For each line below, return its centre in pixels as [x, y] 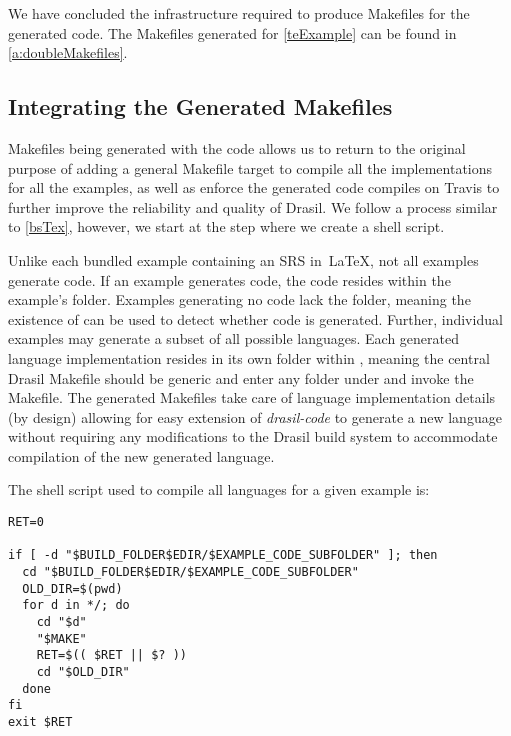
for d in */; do [76, 605]
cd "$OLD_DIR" [83, 671]
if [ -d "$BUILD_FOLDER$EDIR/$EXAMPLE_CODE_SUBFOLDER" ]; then [223, 555]
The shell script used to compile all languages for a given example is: [219, 489]
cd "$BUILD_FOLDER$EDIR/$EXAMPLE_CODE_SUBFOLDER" [190, 572]
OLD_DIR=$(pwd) [72, 588]
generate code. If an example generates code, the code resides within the [229, 279]
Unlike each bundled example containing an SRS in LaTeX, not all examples [243, 259]
